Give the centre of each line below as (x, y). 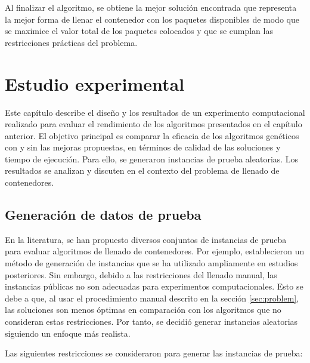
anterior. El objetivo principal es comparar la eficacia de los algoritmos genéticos (152, 135)
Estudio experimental (95, 83)
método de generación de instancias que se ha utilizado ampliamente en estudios (151, 263)
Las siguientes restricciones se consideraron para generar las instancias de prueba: (154, 353)
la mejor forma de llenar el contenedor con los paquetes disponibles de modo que (152, 19)
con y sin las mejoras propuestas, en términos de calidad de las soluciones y (143, 147)
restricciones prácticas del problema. (71, 42)
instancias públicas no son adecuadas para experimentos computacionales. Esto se (154, 286)
